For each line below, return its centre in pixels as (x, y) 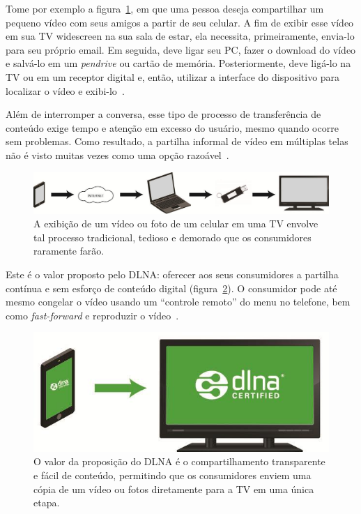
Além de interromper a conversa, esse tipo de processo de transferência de (163, 114)
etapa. (47, 502)
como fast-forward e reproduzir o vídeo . (92, 315)
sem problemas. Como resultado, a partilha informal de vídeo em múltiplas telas (177, 141)
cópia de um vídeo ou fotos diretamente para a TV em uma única (174, 489)
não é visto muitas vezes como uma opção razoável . (117, 154)
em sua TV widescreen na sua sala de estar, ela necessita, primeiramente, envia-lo (180, 36)
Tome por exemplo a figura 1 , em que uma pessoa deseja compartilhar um (165, 8)
